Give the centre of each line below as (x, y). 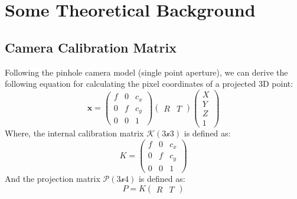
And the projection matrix (53, 178)
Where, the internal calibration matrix (74, 133)
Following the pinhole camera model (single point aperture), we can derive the (146, 72)
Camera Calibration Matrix (91, 47)
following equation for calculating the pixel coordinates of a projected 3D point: (149, 84)
